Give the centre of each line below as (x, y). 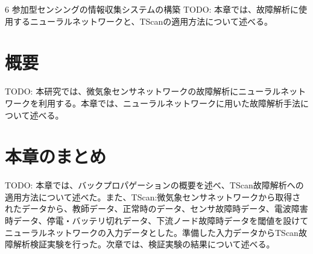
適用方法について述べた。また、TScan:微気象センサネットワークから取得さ (153, 197)
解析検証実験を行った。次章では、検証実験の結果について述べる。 (144, 244)
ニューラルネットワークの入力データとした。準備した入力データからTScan (152, 232)
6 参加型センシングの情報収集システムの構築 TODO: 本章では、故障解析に (152, 9)
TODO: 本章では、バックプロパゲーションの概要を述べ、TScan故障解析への (154, 185)
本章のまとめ (56, 156)
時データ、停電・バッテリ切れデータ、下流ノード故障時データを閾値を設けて (157, 220)
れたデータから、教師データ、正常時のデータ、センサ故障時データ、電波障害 (156, 209)
